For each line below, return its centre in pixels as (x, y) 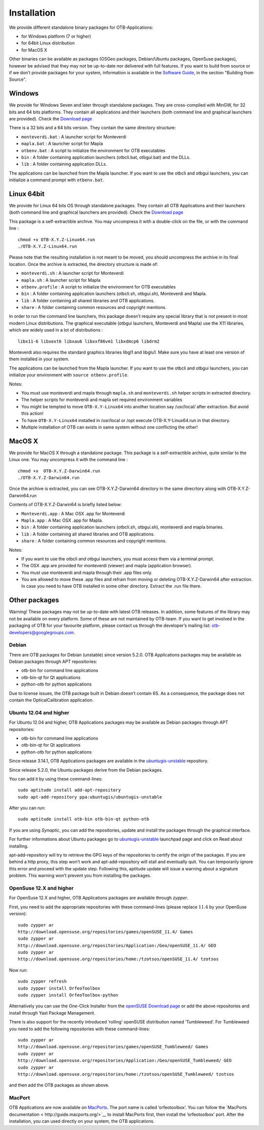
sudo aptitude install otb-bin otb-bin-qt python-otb (83, 819)
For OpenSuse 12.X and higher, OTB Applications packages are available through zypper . (99, 898)
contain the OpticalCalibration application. (51, 700)
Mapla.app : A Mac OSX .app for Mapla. (62, 520)
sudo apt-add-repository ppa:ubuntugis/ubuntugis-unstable (90, 797)
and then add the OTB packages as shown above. (59, 1085)
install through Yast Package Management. (52, 1013)
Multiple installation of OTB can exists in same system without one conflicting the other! (110, 427)
